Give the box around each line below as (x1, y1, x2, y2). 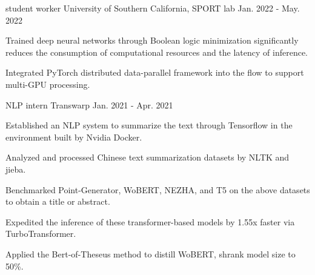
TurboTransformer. (5, 227, 76, 240)
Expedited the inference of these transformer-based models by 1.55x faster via (5, 215, 295, 228)
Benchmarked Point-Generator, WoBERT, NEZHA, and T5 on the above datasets (5, 183, 310, 196)
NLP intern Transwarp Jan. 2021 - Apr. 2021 (5, 98, 173, 111)
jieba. (5, 162, 26, 175)
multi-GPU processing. (5, 78, 90, 90)
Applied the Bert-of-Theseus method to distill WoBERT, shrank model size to (5, 247, 296, 260)
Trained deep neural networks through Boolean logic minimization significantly (5, 34, 299, 47)
